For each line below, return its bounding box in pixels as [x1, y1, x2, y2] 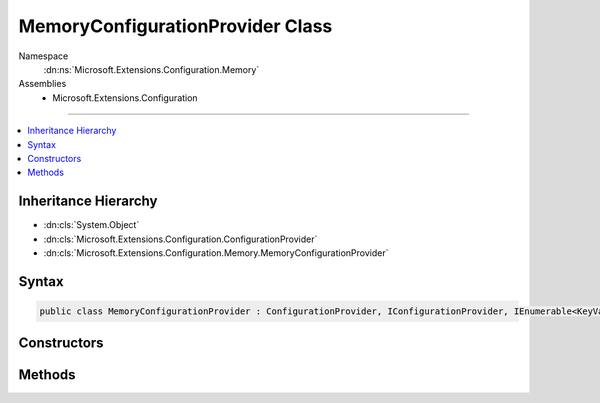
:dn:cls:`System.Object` [43, 219, 140, 231]
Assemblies [18, 78, 67, 90]
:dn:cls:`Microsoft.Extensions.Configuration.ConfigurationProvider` [43, 233, 318, 245]
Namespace [18, 50, 69, 62]
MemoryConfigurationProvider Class [18, 15, 333, 37]
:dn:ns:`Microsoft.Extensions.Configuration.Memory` [43, 63, 260, 75]
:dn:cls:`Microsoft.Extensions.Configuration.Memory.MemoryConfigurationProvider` [43, 246, 389, 259]
